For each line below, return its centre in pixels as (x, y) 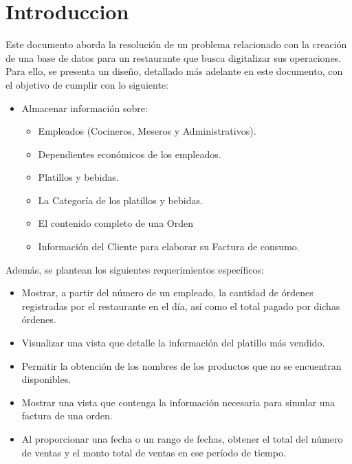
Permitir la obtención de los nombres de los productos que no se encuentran (181, 365)
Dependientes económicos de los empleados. (130, 154)
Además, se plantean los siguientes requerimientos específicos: (135, 269)
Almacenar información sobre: (85, 108)
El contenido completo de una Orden (116, 223)
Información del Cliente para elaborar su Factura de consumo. (169, 246)
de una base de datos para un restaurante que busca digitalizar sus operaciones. (174, 57)
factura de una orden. (67, 416)
